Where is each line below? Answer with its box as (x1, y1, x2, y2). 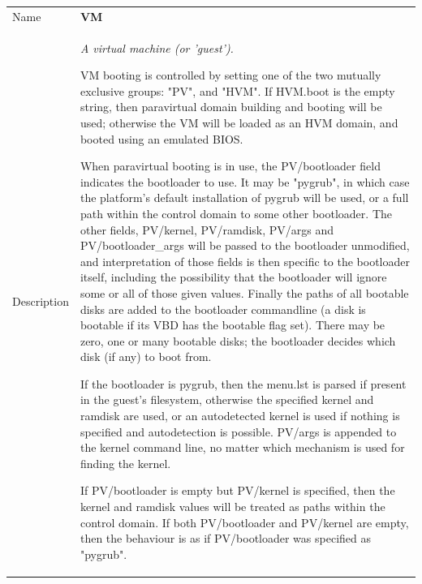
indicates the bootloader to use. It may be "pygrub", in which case (80, 173, 410, 190)
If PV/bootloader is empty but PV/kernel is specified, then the (80, 482, 395, 499)
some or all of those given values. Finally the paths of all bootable (80, 284, 409, 301)
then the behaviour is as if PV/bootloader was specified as (80, 530, 371, 547)
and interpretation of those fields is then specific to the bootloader (80, 252, 410, 269)
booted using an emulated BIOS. (80, 130, 243, 147)
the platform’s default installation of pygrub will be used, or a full (80, 189, 409, 206)
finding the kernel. (80, 454, 171, 471)
